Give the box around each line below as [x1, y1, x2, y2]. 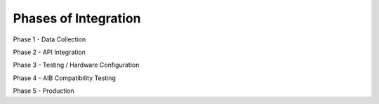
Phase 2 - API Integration [13, 48, 86, 56]
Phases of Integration [13, 11, 141, 26]
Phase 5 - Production [13, 86, 75, 95]
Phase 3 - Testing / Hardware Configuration [13, 60, 140, 70]
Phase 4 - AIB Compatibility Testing [13, 74, 116, 82]
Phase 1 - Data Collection [13, 35, 86, 44]
